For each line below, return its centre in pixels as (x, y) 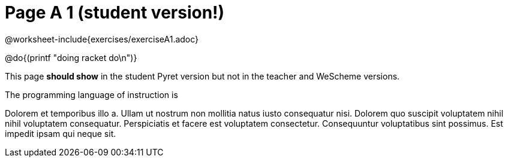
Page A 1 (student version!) (115, 13)
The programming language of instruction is (91, 94)
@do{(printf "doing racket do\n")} (71, 57)
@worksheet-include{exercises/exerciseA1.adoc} (102, 39)
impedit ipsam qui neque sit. (61, 133)
